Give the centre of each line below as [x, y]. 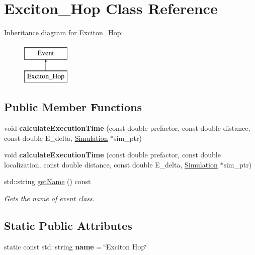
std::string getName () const [48, 181]
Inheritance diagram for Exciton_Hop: [64, 32]
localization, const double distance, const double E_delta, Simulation [111, 164]
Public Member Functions [73, 107]
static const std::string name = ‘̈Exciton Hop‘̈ [75, 246]
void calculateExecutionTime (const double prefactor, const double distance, [127, 128]
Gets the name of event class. [50, 198]
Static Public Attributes [68, 226]
